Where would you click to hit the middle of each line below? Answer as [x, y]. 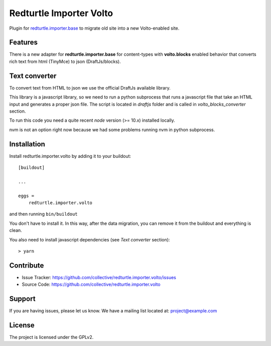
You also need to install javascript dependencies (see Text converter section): [90, 239]
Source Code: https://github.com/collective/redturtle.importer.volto [91, 285]
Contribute [27, 265]
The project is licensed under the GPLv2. [51, 337]
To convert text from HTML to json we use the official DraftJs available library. [90, 88]
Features [23, 42]
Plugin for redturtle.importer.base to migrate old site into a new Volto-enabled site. [94, 28]
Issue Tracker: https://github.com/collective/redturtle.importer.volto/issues [99, 277]
